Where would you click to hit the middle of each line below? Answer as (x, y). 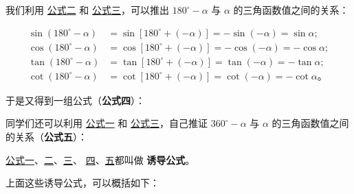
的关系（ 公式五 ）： (46, 136)
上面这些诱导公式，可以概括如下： (82, 183)
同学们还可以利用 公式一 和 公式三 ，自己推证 (107, 123)
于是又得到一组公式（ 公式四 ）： (75, 100)
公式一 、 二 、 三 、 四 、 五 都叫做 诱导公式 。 (100, 159)
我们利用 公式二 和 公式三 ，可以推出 (87, 10)
